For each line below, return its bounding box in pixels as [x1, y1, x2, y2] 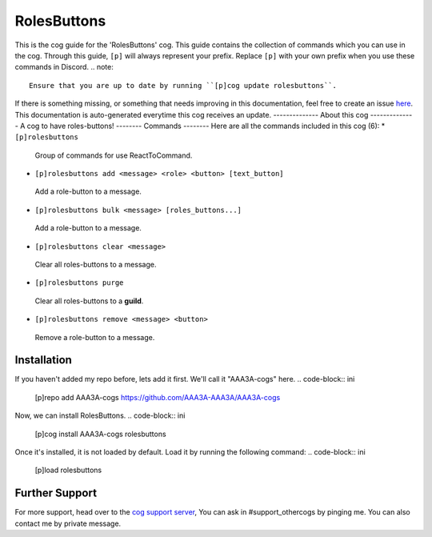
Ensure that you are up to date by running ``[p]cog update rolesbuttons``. [29, 81, 338, 90]
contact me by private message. [14, 519, 122, 528]
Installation [14, 353, 72, 367]
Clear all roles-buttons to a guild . [34, 296, 144, 306]
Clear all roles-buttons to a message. [34, 260, 157, 270]
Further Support [14, 487, 98, 500]
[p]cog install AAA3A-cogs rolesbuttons [34, 429, 167, 439]
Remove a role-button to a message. [34, 332, 155, 342]
